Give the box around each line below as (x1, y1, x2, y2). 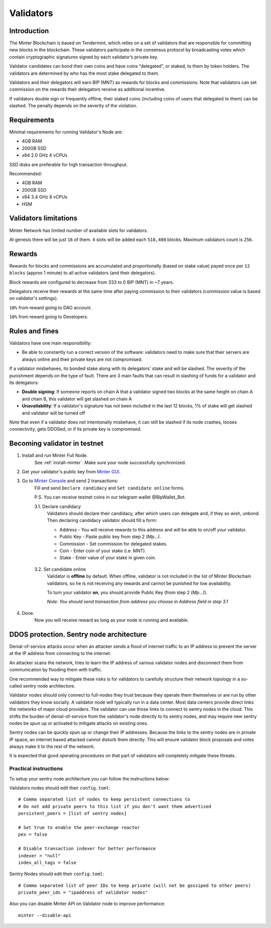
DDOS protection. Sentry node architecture (9, 630, 147, 638)
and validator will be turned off (22, 410, 85, 416)
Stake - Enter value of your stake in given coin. (59, 555, 157, 561)
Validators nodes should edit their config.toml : (9, 784, 110, 790)
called (9, 683, 22, 689)
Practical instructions (9, 765, 63, 772)
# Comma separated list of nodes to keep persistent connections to (18, 797, 190, 803)
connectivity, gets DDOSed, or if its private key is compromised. (9, 426, 142, 432)
